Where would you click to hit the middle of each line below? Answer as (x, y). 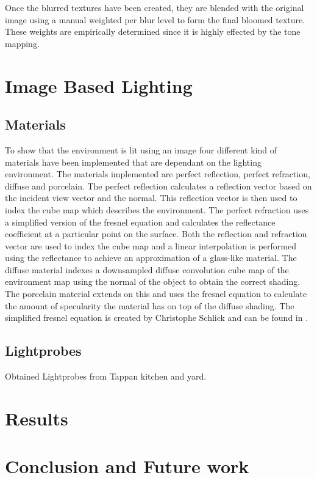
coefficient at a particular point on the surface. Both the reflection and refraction (156, 234)
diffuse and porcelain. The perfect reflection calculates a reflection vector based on (158, 186)
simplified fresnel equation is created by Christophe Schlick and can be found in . (157, 318)
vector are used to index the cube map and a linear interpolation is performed (151, 245)
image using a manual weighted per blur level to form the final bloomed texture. (155, 19)
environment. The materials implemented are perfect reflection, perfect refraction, (158, 174)
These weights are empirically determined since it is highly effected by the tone (153, 31)
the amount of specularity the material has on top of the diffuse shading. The (150, 305)
